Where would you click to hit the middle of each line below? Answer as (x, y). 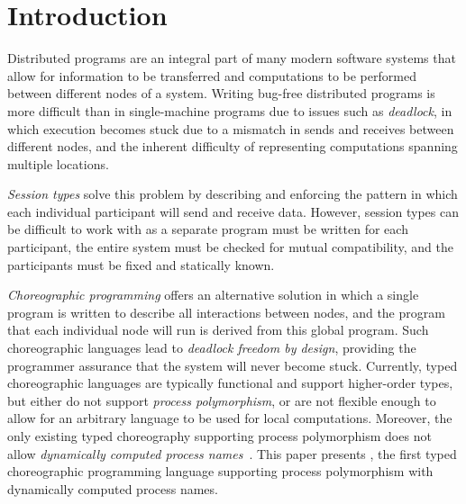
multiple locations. (58, 163)
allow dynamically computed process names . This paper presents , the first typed (232, 453)
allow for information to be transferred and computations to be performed (212, 75)
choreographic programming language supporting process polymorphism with (220, 471)
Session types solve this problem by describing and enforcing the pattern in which (233, 194)
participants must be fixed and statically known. (141, 264)
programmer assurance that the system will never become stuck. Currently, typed (233, 365)
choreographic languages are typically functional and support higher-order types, (230, 383)
